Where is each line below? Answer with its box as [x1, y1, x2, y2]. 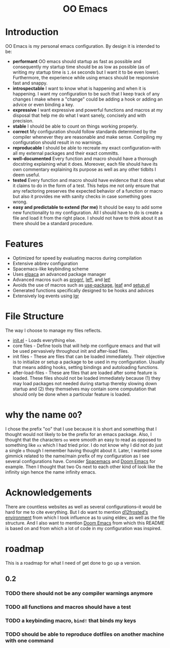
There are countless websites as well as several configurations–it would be [5, 504, 162, 510]
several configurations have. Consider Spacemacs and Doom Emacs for [5, 458, 156, 464]
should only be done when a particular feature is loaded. [12, 391, 131, 397]
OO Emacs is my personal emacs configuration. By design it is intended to [5, 43, 160, 49]
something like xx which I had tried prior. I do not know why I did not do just [5, 442, 163, 448]
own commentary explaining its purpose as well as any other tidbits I [12, 166, 156, 173]
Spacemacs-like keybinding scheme [12, 266, 89, 272]
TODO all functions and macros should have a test [5, 603, 131, 610]
